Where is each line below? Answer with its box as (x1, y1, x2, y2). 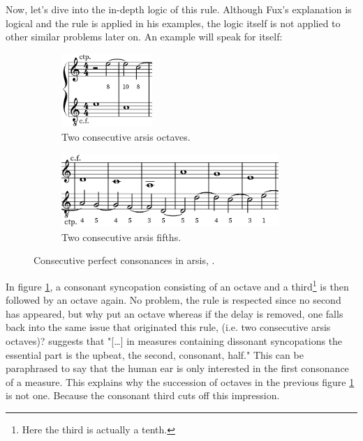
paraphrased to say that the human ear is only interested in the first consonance (6, 361, 349, 376)
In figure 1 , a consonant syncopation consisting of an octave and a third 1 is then (6, 277, 349, 293)
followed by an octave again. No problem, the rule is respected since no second (6, 293, 341, 307)
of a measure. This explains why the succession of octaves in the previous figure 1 (6, 374, 355, 389)
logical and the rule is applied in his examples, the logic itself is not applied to (6, 15, 341, 30)
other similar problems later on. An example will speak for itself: (6, 29, 283, 44)
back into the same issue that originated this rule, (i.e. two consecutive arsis (6, 320, 331, 334)
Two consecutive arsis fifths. (61, 229, 181, 244)
